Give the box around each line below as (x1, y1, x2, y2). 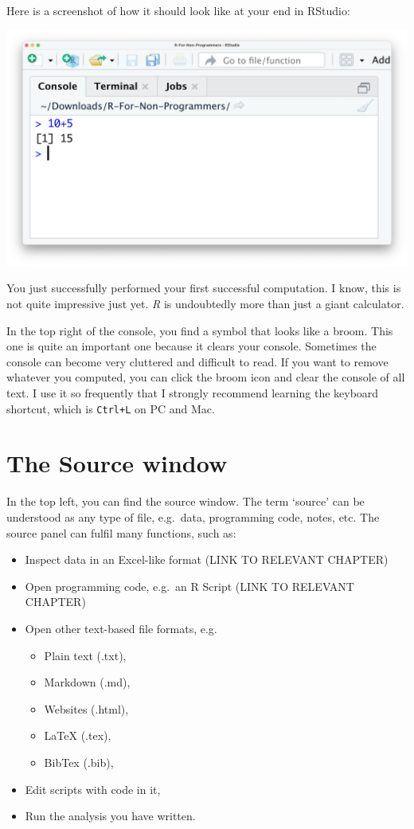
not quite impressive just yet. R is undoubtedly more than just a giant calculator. (6, 295, 404, 312)
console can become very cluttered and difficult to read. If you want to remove (6, 353, 389, 370)
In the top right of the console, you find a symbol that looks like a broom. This (6, 322, 393, 338)
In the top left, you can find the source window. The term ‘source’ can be (6, 493, 365, 510)
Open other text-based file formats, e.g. (25, 620, 217, 636)
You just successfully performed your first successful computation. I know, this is (6, 280, 401, 296)
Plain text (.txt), (44, 647, 127, 663)
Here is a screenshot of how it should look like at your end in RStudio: (6, 2, 350, 18)
